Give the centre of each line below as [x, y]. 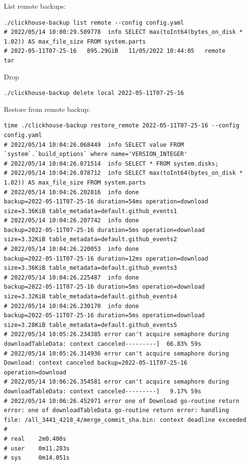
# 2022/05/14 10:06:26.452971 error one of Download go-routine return [122, 401]
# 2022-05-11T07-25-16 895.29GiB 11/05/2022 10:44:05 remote [115, 51]
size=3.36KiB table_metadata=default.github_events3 [90, 268]
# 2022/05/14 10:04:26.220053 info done [72, 249]
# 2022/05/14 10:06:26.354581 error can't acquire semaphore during [117, 382]
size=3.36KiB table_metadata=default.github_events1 [90, 211]
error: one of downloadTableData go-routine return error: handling [117, 411]
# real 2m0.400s [35, 439]
